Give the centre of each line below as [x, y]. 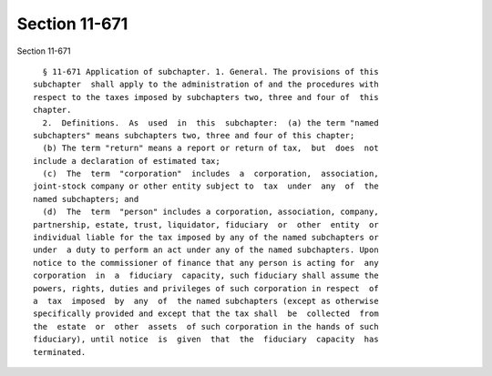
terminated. [60, 352]
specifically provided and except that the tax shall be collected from [206, 314]
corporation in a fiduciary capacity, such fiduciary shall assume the [206, 276]
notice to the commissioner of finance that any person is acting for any [206, 263]
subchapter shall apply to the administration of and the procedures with [206, 85]
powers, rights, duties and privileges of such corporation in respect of [206, 288]
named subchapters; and [86, 199]
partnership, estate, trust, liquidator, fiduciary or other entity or [206, 224]
